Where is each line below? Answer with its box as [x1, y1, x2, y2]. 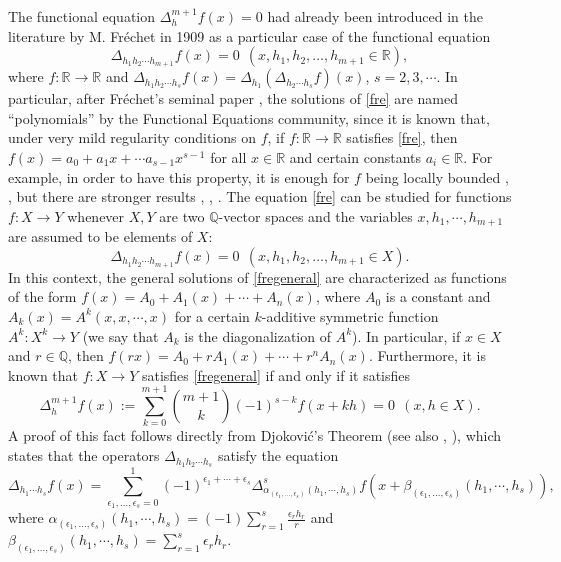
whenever [67, 205, 125, 226]
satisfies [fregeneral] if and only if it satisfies [141, 364, 411, 385]
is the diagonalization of [184, 325, 331, 346]
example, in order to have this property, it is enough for [8, 166, 350, 187]
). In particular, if [352, 325, 461, 346]
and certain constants [289, 146, 422, 167]
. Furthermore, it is [368, 345, 486, 366]
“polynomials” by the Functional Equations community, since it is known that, [8, 107, 490, 128]
